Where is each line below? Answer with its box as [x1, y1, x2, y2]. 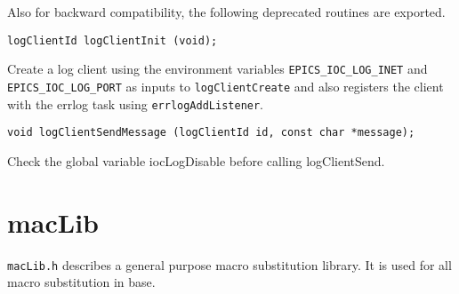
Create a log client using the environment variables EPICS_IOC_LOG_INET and [7, 60, 428, 78]
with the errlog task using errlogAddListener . [7, 94, 264, 113]
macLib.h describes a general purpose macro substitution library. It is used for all [7, 255, 452, 274]
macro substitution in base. [7, 273, 156, 291]
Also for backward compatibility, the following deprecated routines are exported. [7, 3, 446, 20]
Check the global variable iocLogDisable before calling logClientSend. [7, 151, 385, 170]
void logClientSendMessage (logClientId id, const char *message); [7, 126, 415, 139]
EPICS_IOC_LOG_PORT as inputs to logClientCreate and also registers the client [7, 76, 444, 95]
